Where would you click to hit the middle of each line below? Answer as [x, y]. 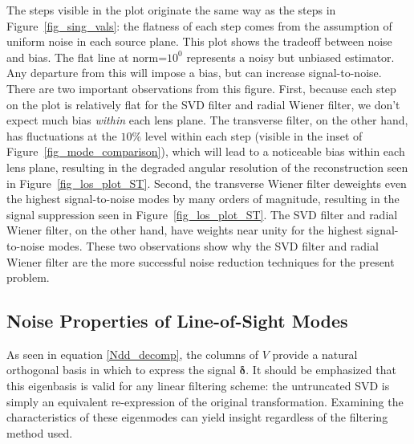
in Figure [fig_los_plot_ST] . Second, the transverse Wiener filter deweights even [207, 183]
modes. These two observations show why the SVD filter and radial [213, 245]
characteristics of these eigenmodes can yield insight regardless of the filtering [197, 417]
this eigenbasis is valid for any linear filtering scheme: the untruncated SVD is [198, 386]
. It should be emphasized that [321, 370]
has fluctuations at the [62, 135]
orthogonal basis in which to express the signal [121, 370]
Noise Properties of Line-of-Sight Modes [177, 321]
